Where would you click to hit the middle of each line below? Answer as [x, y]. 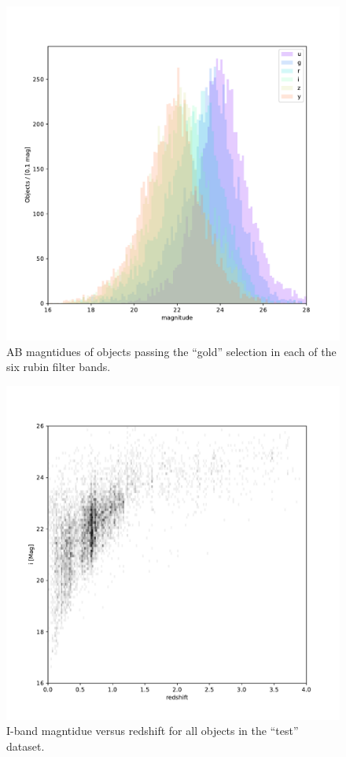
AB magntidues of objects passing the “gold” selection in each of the [171, 351]
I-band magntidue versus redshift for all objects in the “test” [153, 731]
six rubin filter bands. [59, 367]
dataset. [26, 746]
